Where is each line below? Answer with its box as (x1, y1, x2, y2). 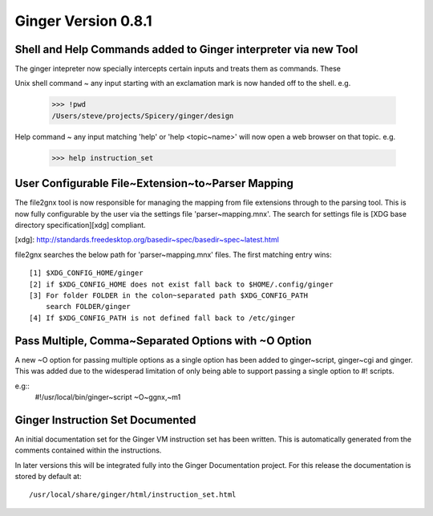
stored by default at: (14, 471, 82, 481)
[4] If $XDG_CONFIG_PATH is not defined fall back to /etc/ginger (29, 313, 296, 323)
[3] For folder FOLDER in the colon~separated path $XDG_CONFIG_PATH (29, 291, 309, 300)
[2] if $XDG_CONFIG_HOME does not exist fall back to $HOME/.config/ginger (29, 279, 334, 289)
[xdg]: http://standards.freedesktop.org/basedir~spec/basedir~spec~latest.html (14, 235, 280, 245)
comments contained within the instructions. (14, 445, 162, 455)
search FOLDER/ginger (45, 302, 132, 311)
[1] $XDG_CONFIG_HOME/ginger (29, 269, 144, 278)
